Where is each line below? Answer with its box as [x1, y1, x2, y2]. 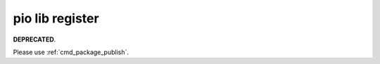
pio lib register [13, 11, 99, 26]
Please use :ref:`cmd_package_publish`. [13, 48, 129, 56]
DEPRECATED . [13, 35, 56, 44]
